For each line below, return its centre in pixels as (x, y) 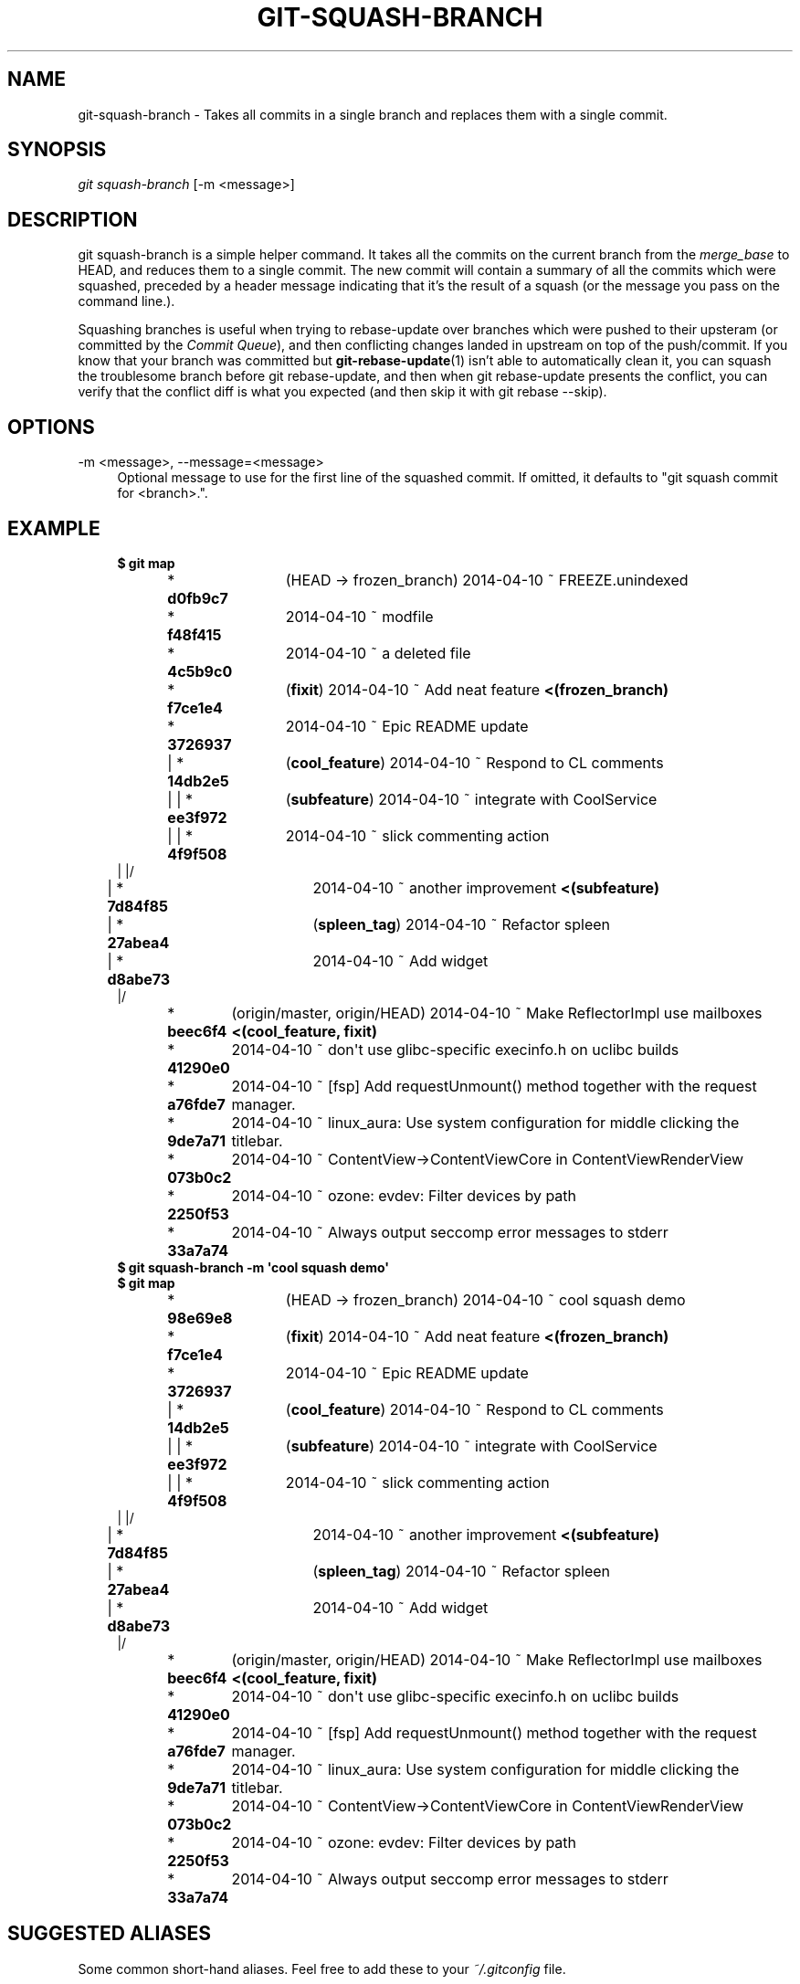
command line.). (126, 301)
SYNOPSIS (57, 150)
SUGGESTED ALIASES (109, 1934)
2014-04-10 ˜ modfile (359, 616)
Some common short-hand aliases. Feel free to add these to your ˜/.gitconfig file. (322, 1968)
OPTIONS (51, 427)
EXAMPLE (54, 528)
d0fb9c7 (198, 598)
